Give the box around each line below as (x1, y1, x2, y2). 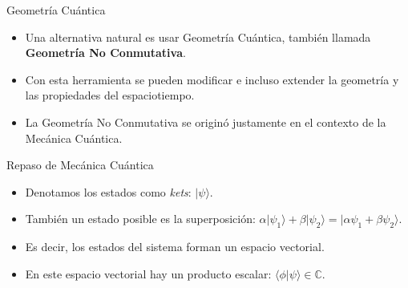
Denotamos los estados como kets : (25, 183, 192, 200)
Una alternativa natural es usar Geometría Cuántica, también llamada (25, 28, 371, 45)
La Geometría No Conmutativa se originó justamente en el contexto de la (25, 113, 386, 130)
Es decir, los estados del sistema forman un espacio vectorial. (25, 238, 325, 255)
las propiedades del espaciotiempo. (25, 87, 195, 103)
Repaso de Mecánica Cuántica (6, 156, 154, 173)
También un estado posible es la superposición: (25, 210, 256, 227)
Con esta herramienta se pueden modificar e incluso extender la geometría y (25, 71, 399, 87)
